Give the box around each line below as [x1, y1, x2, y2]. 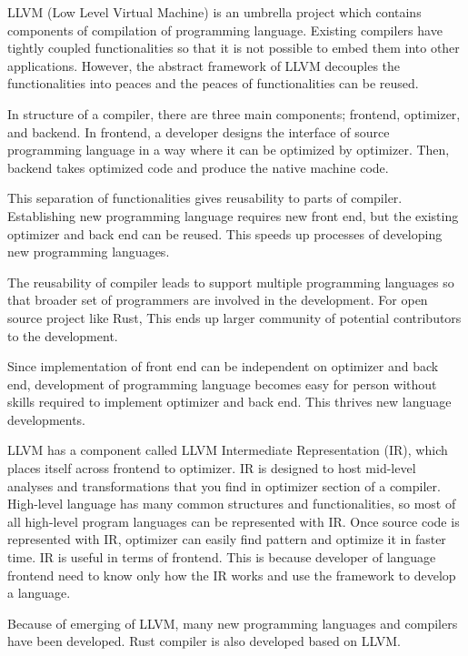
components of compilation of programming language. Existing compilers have [7, 20, 443, 39]
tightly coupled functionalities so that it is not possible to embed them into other [7, 38, 460, 57]
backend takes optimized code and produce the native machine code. [7, 157, 389, 177]
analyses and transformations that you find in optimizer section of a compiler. [7, 476, 441, 495]
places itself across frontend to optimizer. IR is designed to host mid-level [7, 459, 416, 478]
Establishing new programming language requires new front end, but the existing [7, 206, 459, 225]
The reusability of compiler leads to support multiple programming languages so [7, 272, 454, 291]
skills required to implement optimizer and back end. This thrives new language [7, 392, 452, 411]
